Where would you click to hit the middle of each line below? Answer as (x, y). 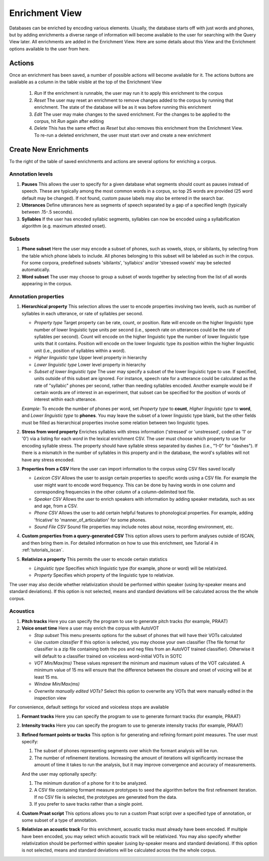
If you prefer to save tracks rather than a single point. (89, 804)
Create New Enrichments (49, 149)
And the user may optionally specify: (59, 774)
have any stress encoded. (48, 459)
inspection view (50, 698)
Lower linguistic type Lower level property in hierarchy (90, 365)
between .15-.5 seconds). (48, 212)
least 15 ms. (46, 677)
